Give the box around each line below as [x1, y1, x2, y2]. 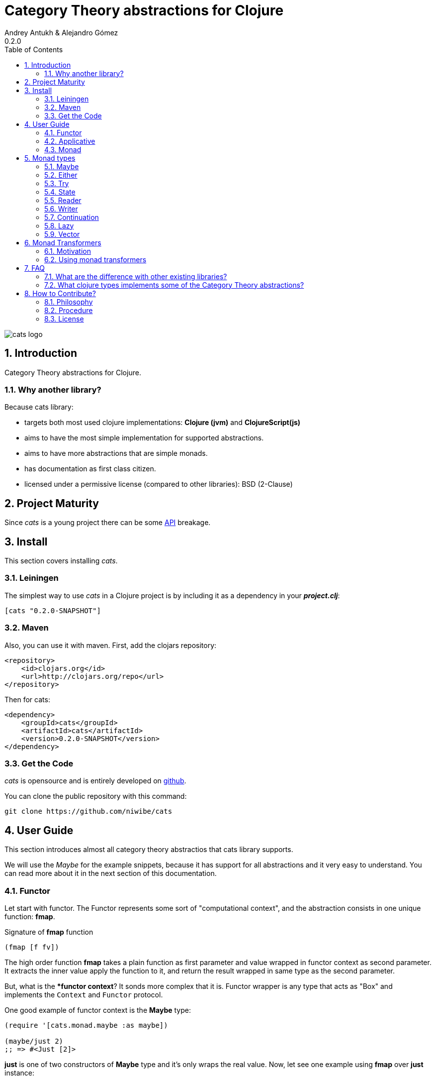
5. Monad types [24, 153, 76, 162]
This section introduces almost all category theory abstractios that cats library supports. [4, 845, 293, 854]
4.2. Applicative [44, 136, 95, 145]
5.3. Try [44, 179, 69, 188]
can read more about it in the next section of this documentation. [4, 869, 217, 878]
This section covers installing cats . [4, 556, 118, 565]
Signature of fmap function [4, 927, 93, 936]
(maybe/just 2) [4, 1037, 64, 1045]
